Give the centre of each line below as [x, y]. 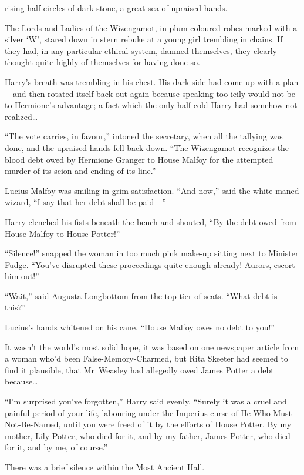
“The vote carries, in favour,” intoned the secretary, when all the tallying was [144, 136]
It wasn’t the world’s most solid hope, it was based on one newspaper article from [152, 347]
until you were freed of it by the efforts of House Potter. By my [178, 424]
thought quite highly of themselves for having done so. [102, 62]
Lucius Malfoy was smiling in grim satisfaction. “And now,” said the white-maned [152, 190]
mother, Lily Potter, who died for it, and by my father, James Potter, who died [148, 435]
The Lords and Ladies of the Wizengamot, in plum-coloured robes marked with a [151, 27]
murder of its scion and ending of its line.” [80, 171]
